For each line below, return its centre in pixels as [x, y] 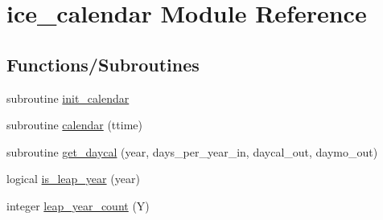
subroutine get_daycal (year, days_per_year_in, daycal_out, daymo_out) [192, 151]
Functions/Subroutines [103, 64]
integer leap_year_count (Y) [78, 205]
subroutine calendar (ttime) [74, 125]
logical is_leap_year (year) [73, 179]
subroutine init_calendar [68, 98]
